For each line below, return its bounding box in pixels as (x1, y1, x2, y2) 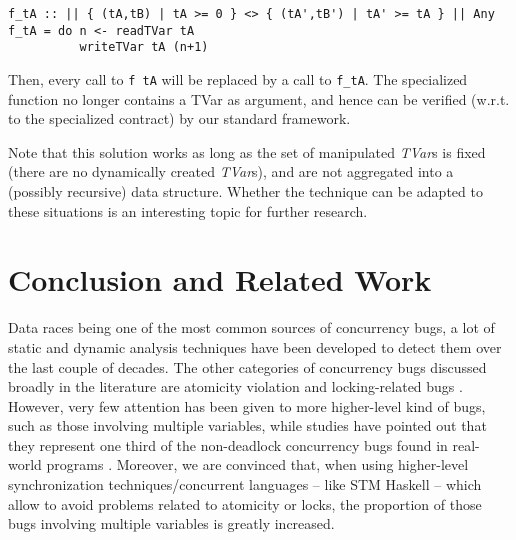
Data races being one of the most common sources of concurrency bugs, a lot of (8, 317, 495, 338)
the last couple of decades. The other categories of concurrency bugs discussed (8, 356, 487, 377)
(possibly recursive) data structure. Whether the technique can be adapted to (8, 181, 483, 201)
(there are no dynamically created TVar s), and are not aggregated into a (8, 161, 454, 182)
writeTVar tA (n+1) (79, 40, 209, 55)
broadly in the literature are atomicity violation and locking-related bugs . (8, 376, 463, 397)
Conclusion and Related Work (8, 259, 432, 300)
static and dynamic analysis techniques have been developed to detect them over (8, 336, 502, 357)
